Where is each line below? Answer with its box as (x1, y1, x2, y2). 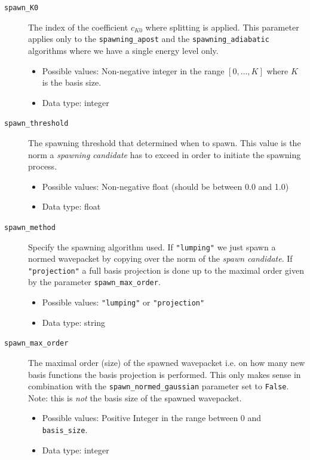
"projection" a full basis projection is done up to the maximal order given (28, 264, 304, 276)
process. (28, 160, 57, 172)
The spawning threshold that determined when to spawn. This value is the (28, 136, 301, 149)
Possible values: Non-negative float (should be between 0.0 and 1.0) (42, 180, 289, 192)
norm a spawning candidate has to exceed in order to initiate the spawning (28, 148, 301, 161)
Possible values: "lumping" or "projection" (42, 296, 205, 308)
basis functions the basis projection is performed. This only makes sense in (28, 368, 301, 380)
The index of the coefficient (28, 20, 128, 33)
